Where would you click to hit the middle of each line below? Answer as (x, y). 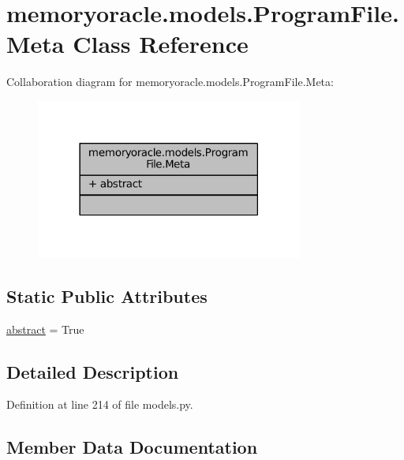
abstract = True (45, 329)
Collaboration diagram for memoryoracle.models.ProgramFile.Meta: (170, 82)
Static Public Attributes (107, 295)
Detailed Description (93, 371)
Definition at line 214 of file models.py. (100, 404)
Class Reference (161, 44)
